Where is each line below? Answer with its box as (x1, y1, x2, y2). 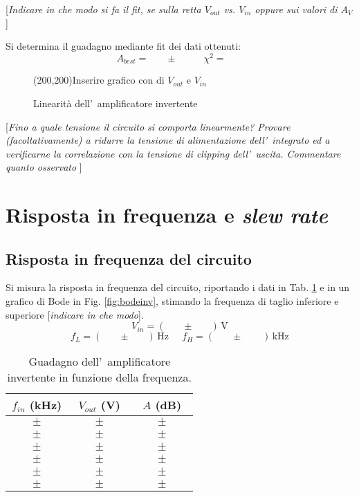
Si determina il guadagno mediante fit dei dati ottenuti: (6, 39, 241, 53)
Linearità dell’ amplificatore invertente (33, 95, 198, 110)
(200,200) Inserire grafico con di (33, 73, 165, 87)
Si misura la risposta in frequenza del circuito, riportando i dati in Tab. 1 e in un (6, 280, 350, 294)
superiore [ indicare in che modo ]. (6, 307, 144, 321)
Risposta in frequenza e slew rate (6, 200, 328, 229)
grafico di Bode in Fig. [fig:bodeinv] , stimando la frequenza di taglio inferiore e (6, 294, 339, 308)
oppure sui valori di (255, 2, 338, 16)
